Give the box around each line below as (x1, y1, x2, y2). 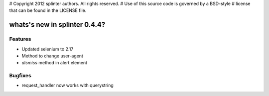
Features (9, 36, 31, 43)
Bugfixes (9, 72, 32, 79)
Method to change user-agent (21, 52, 83, 59)
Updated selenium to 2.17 (21, 46, 74, 52)
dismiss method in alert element (21, 60, 87, 66)
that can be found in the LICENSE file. (9, 7, 87, 13)
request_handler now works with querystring (21, 82, 114, 89)
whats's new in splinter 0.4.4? (9, 20, 106, 29)
